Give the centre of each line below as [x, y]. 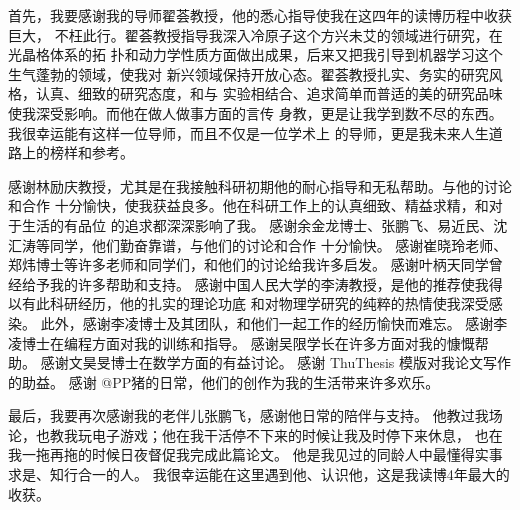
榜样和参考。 [91, 152]
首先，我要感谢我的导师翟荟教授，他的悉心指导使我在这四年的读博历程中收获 [260, 15]
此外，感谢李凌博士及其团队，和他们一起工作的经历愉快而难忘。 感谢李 [274, 322]
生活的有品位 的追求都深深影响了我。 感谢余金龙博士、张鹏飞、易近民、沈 [264, 224]
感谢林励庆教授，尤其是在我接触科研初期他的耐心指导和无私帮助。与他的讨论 [260, 185]
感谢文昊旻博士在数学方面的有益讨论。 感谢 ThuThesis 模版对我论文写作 [275, 362]
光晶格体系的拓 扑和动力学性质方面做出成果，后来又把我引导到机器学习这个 [255, 54]
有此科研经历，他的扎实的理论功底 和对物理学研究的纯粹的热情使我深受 [255, 303]
